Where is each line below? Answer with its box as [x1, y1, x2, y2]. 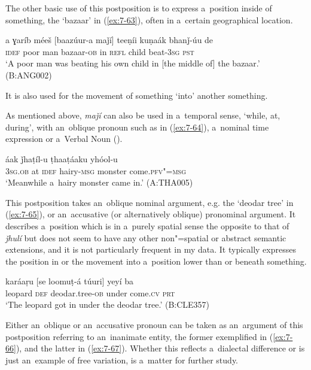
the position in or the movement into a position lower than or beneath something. [5, 254, 307, 267]
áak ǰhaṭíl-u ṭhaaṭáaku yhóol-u [5, 152, 118, 165]
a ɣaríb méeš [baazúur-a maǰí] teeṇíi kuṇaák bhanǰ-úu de [5, 34, 214, 46]
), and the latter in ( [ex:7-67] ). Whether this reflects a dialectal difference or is [16, 342, 305, 354]
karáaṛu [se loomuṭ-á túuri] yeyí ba [5, 275, 134, 287]
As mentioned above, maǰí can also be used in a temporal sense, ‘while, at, [5, 109, 280, 122]
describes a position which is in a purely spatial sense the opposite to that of [5, 219, 289, 232]
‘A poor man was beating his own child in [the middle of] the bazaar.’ [5, 57, 260, 69]
